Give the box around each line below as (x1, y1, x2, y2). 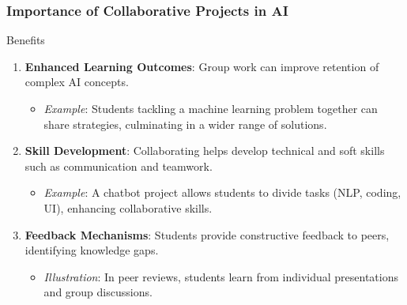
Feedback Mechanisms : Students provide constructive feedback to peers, (24, 226, 390, 243)
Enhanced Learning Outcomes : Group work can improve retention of (24, 58, 379, 74)
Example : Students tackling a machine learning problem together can (43, 100, 378, 116)
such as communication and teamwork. (24, 157, 213, 174)
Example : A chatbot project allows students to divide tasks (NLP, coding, (43, 184, 401, 201)
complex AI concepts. (24, 73, 129, 90)
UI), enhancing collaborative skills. (43, 199, 213, 216)
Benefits (6, 32, 45, 48)
